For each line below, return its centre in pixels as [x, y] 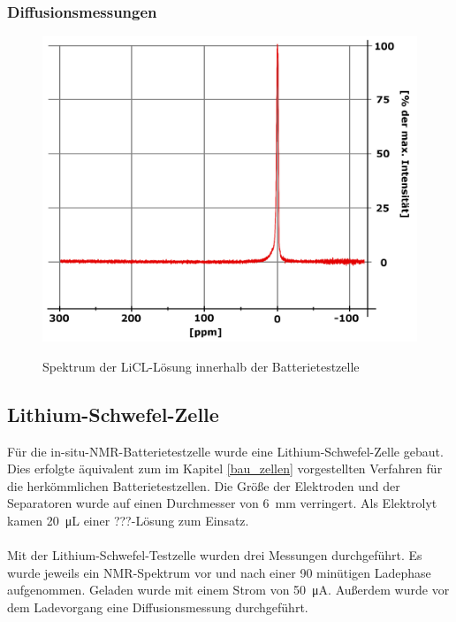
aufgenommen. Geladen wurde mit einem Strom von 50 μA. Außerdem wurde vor [228, 590]
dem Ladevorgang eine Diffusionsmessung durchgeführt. [158, 607]
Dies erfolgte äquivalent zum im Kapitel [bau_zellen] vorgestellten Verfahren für [225, 468]
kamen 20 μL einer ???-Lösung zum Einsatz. [128, 520]
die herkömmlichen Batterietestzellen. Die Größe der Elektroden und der [204, 485]
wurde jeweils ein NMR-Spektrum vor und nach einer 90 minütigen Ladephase [219, 572]
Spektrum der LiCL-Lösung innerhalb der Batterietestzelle [201, 366]
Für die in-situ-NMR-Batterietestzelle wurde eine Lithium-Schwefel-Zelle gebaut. [225, 451]
